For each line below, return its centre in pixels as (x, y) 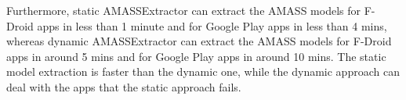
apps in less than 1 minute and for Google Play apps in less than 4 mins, (212, 25)
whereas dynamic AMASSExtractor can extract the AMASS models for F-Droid (199, 41)
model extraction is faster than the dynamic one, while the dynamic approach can (203, 71)
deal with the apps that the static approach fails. (124, 86)
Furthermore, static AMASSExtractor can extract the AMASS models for (183, 10)
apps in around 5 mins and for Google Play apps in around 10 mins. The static (196, 56)
